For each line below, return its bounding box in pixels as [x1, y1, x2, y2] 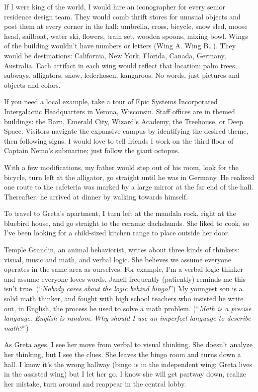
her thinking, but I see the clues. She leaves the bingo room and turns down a [4, 349, 241, 359]
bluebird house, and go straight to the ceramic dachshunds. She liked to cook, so [4, 217, 250, 228]
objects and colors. [4, 79, 61, 90]
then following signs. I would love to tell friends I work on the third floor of [4, 135, 234, 146]
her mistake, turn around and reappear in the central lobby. [4, 378, 186, 389]
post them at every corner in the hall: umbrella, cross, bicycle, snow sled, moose [4, 21, 248, 31]
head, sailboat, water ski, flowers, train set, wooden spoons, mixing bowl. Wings [4, 30, 248, 41]
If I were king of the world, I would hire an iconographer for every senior [4, 1, 225, 11]
